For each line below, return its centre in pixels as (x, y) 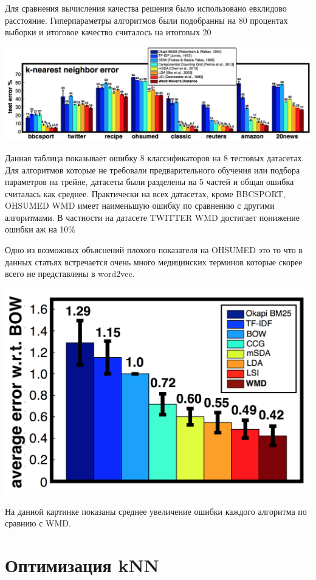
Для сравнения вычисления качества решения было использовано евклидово (146, 8)
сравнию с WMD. (38, 523)
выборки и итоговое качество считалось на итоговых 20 (108, 32)
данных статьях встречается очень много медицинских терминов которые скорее (154, 261)
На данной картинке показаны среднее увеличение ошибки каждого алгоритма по (156, 511)
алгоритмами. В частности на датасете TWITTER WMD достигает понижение (153, 217)
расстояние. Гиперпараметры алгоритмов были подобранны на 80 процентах (146, 20)
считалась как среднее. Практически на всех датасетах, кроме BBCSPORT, (145, 193)
